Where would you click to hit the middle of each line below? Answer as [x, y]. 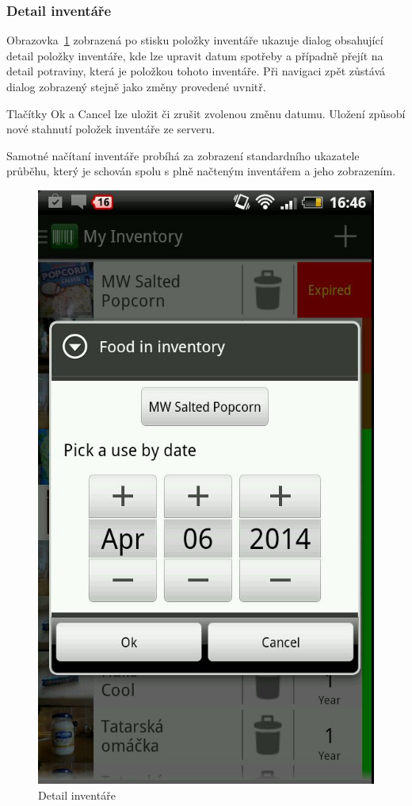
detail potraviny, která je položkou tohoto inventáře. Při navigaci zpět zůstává [196, 71]
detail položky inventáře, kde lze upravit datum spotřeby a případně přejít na [195, 55]
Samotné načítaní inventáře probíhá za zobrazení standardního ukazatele [183, 155]
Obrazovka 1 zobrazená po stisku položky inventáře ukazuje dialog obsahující [195, 40]
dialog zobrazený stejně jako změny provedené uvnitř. [136, 86]
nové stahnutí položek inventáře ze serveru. [111, 129]
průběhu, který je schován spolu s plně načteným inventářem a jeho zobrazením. [201, 171]
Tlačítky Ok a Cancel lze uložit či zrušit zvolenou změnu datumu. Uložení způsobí [206, 113]
